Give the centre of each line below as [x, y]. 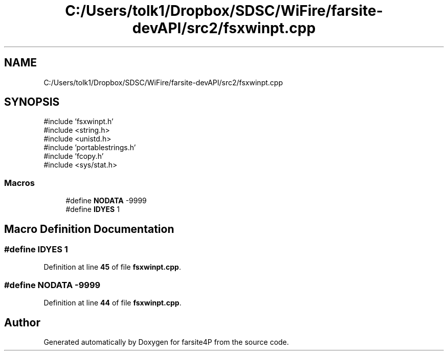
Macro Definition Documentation [89, 229]
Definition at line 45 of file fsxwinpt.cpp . [112, 267]
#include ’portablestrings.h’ [90, 148]
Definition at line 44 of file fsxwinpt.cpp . [113, 303]
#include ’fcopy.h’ [74, 156]
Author [22, 322]
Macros [19, 183]
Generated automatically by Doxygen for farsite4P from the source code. [166, 342]
